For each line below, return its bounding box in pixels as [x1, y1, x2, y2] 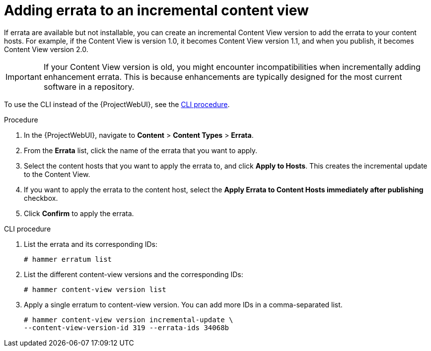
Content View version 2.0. [4, 45, 88, 54]
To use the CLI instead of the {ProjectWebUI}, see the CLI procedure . [4, 100, 230, 109]
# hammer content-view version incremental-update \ [24, 315, 233, 324]
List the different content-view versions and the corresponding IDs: [24, 270, 243, 279]
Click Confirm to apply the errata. [24, 209, 134, 218]
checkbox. [24, 193, 58, 202]
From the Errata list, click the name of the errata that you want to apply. [24, 146, 258, 155]
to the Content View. [24, 170, 90, 178]
